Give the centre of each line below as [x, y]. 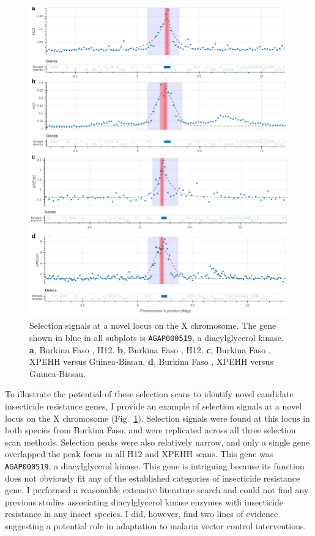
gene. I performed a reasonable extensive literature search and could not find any [157, 490]
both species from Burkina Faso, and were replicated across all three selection [150, 430]
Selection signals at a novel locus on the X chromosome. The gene [153, 325]
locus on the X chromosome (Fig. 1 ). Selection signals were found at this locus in [157, 418]
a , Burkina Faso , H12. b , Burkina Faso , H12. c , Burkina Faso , [150, 349]
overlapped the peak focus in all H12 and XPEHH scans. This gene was [139, 454]
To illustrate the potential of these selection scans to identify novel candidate [149, 394]
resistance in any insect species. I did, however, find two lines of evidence [142, 514]
